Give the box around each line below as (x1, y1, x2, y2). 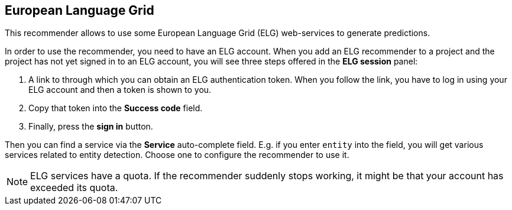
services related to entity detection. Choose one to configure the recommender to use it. (5, 150, 349, 160)
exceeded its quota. (30, 182, 118, 194)
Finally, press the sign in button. (28, 121, 153, 132)
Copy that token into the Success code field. (28, 103, 203, 114)
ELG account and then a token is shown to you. (28, 85, 212, 95)
